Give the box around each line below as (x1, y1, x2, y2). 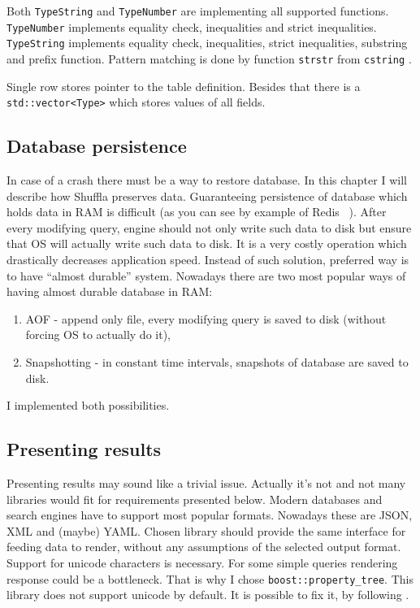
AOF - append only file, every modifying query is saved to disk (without (25, 310, 387, 327)
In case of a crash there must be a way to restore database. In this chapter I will (6, 172, 407, 189)
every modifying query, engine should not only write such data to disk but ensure (6, 219, 412, 236)
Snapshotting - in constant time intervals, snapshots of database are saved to (25, 354, 409, 371)
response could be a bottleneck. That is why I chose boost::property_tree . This (6, 570, 414, 587)
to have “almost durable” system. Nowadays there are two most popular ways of (6, 267, 406, 284)
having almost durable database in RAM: (6, 283, 213, 300)
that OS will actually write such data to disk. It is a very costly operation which (6, 235, 407, 252)
